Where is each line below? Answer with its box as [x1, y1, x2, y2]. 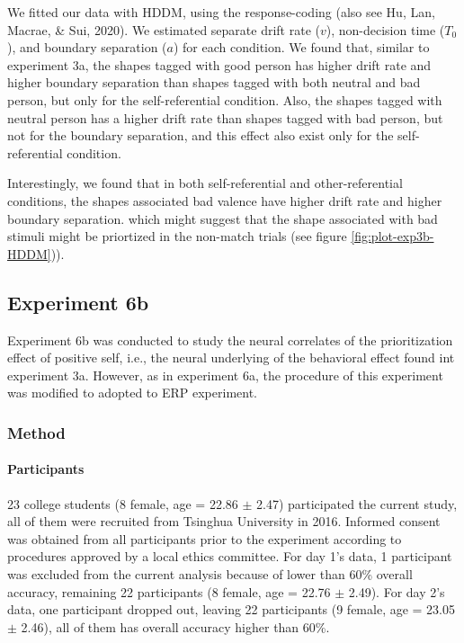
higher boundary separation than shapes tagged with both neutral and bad [7, 73, 421, 92]
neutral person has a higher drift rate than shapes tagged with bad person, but [7, 108, 443, 127]
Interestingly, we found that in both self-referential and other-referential [7, 174, 403, 192]
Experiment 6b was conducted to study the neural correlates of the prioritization [7, 330, 453, 349]
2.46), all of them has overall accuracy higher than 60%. [21, 617, 330, 636]
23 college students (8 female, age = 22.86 [7, 494, 238, 513]
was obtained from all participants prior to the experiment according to [7, 529, 402, 548]
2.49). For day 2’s [348, 582, 445, 601]
